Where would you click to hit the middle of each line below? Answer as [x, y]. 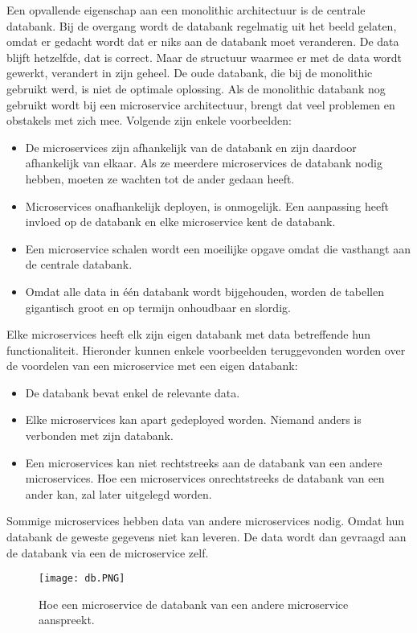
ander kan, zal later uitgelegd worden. [119, 493]
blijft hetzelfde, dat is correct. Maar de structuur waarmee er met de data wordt [204, 57]
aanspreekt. [67, 620]
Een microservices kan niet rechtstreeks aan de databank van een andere [204, 462]
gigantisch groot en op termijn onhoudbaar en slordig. [158, 307]
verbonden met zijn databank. [99, 436]
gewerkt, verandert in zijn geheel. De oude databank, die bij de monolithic [190, 73]
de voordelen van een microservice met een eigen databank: [152, 366]
